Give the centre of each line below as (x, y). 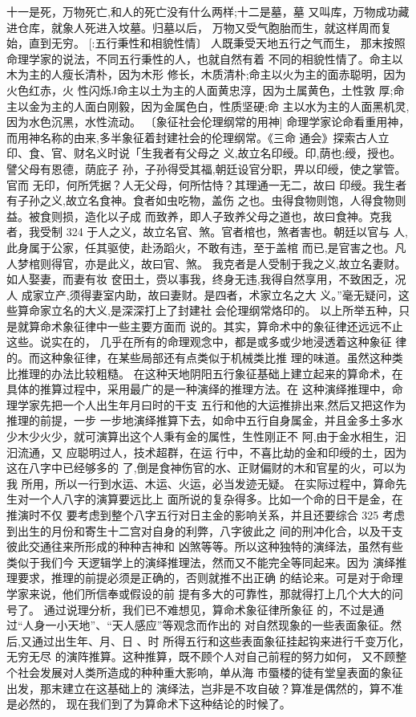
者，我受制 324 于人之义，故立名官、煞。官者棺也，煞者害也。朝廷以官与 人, (207, 232)
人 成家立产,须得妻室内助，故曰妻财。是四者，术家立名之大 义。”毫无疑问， (202, 294)
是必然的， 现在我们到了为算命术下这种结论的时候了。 (149, 704)
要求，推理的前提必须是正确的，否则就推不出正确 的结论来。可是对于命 (204, 578)
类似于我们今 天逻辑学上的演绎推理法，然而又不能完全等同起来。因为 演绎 (201, 562)
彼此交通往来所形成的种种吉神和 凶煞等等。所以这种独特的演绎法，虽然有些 (205, 546)
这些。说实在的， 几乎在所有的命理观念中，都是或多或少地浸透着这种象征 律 (207, 342)
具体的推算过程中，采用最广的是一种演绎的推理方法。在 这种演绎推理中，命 (205, 389)
